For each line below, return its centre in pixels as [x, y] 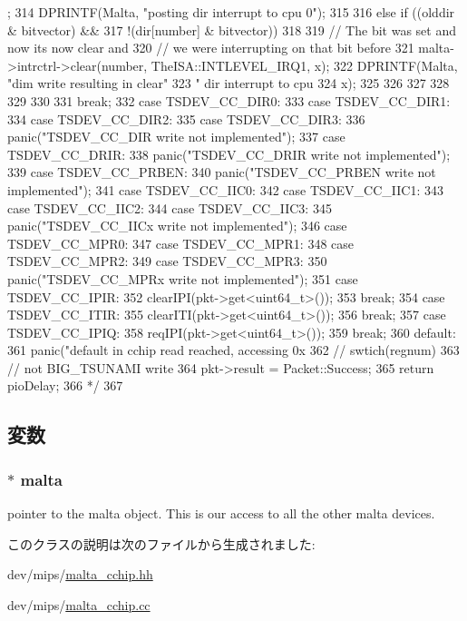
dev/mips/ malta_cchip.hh [80, 574]
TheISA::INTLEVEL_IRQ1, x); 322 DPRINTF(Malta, [304, 65]
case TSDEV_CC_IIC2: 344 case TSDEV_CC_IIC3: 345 [170, 207]
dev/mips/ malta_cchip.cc [79, 604]
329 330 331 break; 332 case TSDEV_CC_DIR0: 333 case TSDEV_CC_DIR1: [229, 100]
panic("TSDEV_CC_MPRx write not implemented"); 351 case [183, 278]
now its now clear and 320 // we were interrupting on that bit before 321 [211, 48]
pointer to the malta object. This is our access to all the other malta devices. [221, 513]
